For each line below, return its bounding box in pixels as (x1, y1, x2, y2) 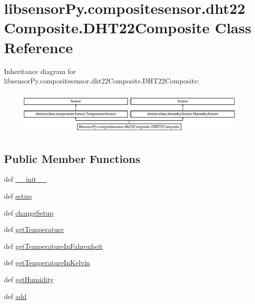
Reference (4, 37, 73, 57)
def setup (4, 191, 32, 201)
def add (4, 291, 27, 301)
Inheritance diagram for (4, 66, 76, 76)
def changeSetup (4, 207, 54, 218)
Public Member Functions (4, 151, 140, 166)
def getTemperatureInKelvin (4, 257, 90, 268)
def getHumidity (4, 274, 54, 285)
